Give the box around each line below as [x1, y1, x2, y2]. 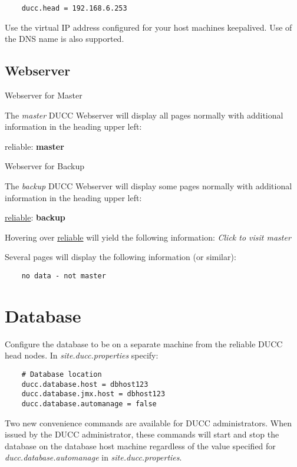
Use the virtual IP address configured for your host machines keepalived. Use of [5, 21, 292, 33]
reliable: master [5, 140, 64, 152]
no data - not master [21, 271, 106, 280]
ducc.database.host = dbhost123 [21, 380, 148, 389]
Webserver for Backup [5, 160, 84, 172]
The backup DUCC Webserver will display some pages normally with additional [5, 180, 292, 192]
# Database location [21, 370, 102, 379]
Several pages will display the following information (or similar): [5, 251, 236, 263]
